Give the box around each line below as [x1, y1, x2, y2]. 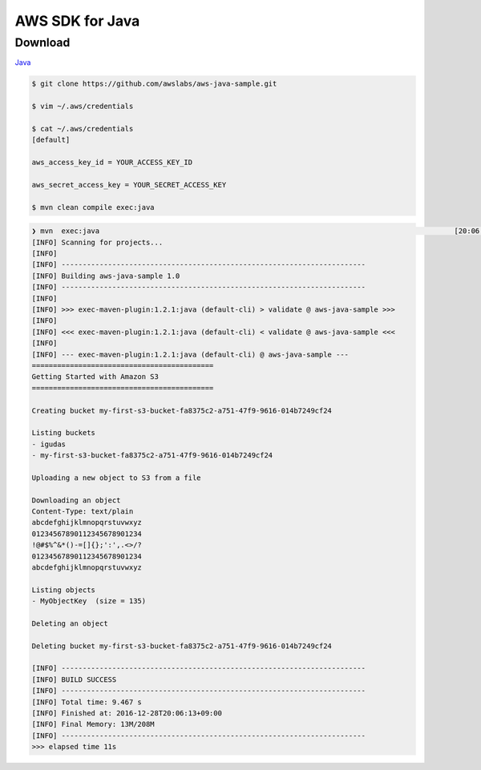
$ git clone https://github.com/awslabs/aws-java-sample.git [31, 79, 277, 88]
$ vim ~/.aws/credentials [31, 102, 134, 111]
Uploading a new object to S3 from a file [31, 473, 201, 482]
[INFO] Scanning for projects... [31, 237, 164, 247]
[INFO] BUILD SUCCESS [31, 675, 117, 684]
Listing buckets [31, 429, 96, 437]
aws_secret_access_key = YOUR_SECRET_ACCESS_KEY [31, 180, 227, 189]
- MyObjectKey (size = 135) [31, 597, 147, 606]
